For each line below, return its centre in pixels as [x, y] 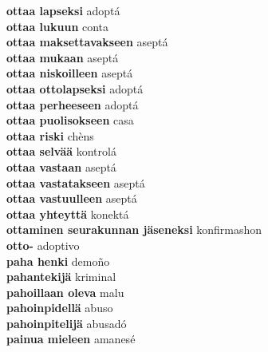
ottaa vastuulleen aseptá [72, 198]
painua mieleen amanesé [71, 339]
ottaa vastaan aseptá [61, 166]
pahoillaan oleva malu [65, 292]
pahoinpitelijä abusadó [67, 323]
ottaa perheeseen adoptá [73, 104]
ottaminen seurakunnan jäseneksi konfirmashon [134, 229]
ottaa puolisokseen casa [70, 120]
